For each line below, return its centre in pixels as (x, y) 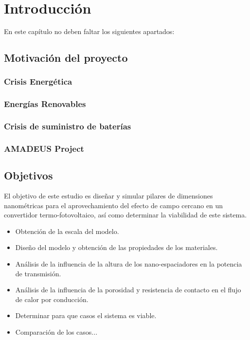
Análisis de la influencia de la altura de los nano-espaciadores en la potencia (129, 264)
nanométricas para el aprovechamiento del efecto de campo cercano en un (114, 205)
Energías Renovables (45, 104)
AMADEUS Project (44, 148)
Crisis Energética (38, 81)
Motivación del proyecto (66, 58)
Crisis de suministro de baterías (68, 126)
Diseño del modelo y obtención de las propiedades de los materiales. (116, 247)
